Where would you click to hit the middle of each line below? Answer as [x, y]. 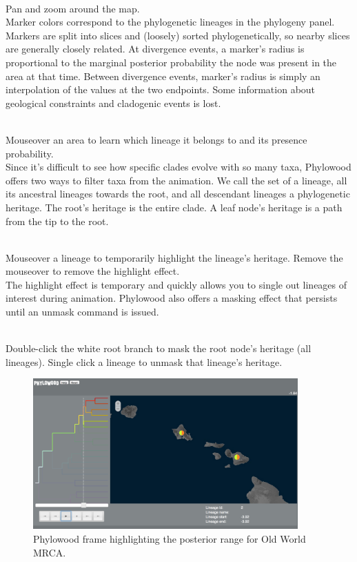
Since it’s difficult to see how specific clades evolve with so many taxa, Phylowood [178, 167]
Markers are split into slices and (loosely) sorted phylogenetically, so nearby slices [178, 35]
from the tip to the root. [57, 221]
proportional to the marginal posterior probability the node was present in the [171, 62]
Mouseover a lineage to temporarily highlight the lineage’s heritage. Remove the [174, 257]
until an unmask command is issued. [82, 312]
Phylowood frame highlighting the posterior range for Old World [170, 538]
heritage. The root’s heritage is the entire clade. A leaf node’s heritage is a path [174, 207]
